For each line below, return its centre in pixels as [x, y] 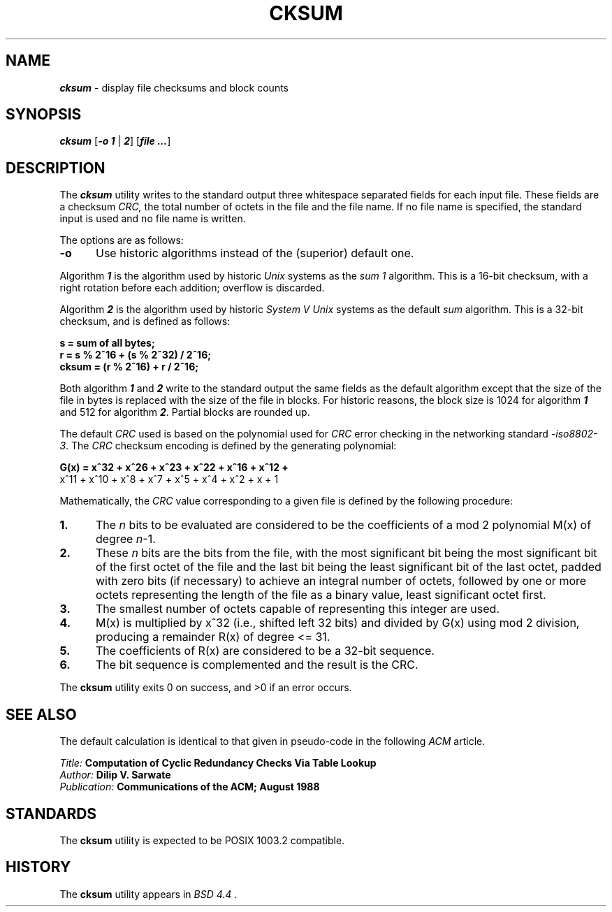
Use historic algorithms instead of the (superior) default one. [255, 253]
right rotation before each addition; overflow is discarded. [192, 288]
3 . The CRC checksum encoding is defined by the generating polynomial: [228, 446]
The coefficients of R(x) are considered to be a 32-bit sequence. [265, 651]
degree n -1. [125, 539]
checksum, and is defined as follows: [145, 321]
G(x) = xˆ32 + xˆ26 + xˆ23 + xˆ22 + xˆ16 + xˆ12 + [174, 468]
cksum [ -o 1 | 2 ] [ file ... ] [115, 141]
